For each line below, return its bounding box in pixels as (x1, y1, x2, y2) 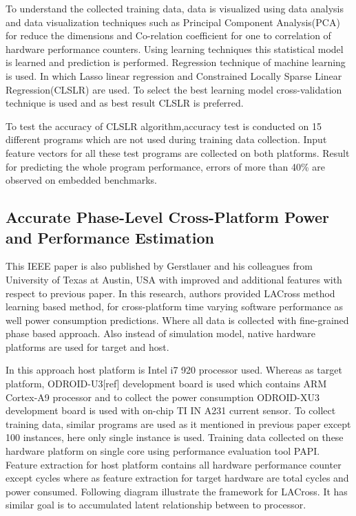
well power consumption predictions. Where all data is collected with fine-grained (6, 312, 349, 327)
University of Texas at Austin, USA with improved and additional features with (6, 272, 342, 286)
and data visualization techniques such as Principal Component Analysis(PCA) (6, 14, 340, 29)
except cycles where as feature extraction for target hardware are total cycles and (6, 471, 349, 485)
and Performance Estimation (6, 226, 214, 248)
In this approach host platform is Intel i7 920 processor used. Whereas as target (6, 363, 342, 377)
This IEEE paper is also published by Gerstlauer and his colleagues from (6, 259, 313, 273)
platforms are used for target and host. (6, 339, 169, 354)
